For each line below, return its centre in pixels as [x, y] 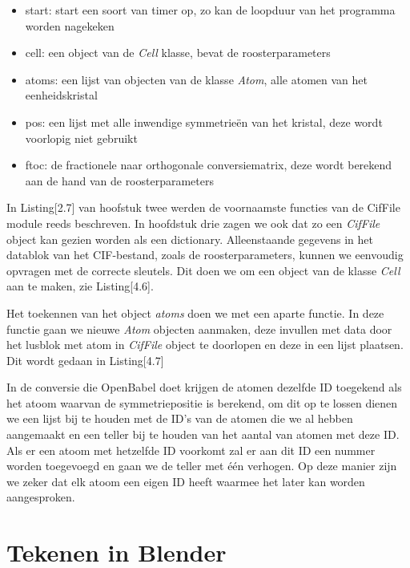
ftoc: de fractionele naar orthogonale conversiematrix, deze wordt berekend [209, 165]
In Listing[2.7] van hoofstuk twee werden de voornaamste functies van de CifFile [203, 207]
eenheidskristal [61, 95]
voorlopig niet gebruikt [81, 138]
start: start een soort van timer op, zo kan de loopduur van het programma [210, 10]
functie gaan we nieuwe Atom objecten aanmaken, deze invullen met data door [199, 329]
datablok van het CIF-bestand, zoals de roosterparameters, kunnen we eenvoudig [205, 255]
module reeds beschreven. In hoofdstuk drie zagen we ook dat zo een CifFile [193, 223]
